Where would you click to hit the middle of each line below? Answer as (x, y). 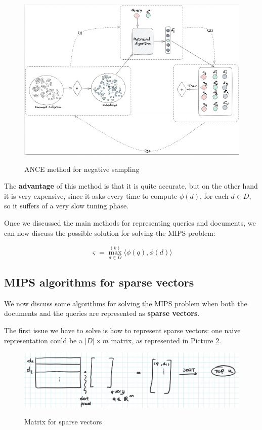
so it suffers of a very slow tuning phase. (67, 206)
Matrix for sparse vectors (63, 422)
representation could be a (43, 340)
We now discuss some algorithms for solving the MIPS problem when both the (126, 303)
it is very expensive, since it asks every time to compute (91, 195)
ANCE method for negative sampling (82, 169)
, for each (214, 195)
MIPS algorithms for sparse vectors (99, 282)
